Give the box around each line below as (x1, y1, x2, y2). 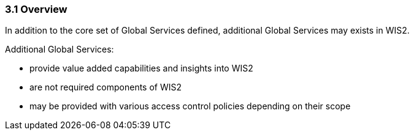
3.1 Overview (5, 3, 67, 15)
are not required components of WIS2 (29, 82, 182, 93)
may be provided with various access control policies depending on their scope (29, 101, 351, 112)
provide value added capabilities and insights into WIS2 (29, 63, 253, 74)
